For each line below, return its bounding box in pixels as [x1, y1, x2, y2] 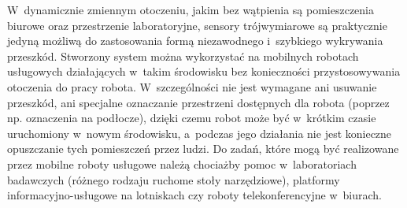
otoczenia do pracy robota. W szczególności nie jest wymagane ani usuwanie [7, 78, 377, 95]
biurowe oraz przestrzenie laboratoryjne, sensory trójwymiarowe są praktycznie [7, 17, 387, 33]
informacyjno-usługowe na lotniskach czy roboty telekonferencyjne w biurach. [7, 187, 382, 203]
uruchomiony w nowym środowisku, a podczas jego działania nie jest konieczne [7, 124, 392, 141]
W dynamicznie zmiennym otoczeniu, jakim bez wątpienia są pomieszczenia [7, 2, 375, 17]
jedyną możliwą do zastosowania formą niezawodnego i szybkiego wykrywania [7, 32, 383, 49]
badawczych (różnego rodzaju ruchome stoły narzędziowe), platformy [7, 171, 340, 188]
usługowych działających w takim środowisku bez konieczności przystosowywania [7, 63, 401, 80]
